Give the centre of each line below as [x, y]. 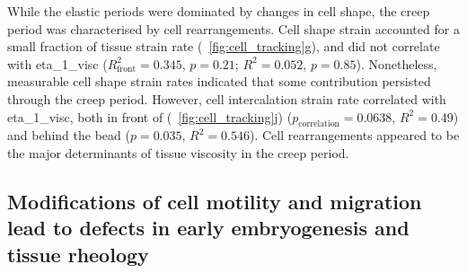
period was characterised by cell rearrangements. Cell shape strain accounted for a [233, 28]
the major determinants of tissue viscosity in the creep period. [178, 152]
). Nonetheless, [397, 63]
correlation [319, 124]
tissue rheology [78, 254]
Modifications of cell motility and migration [215, 201]
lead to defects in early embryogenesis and [208, 228]
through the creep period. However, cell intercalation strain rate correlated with [227, 98]
